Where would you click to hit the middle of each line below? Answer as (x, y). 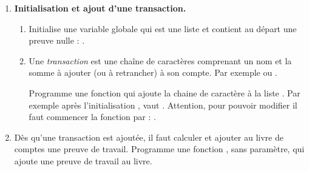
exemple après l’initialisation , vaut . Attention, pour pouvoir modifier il (163, 105)
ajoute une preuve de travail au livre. (83, 160)
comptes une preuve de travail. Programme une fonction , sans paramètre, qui (159, 149)
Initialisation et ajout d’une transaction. (100, 8)
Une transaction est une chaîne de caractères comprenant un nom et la (160, 60)
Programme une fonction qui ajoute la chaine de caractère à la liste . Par (165, 92)
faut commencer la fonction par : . (92, 117)
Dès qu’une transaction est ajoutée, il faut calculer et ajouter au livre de (149, 137)
